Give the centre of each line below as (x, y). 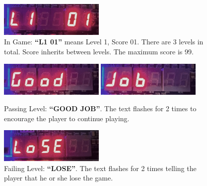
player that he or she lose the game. (59, 178)
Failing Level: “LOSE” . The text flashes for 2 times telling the (100, 168)
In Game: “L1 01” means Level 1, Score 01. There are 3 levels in (104, 42)
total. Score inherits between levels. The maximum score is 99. (99, 52)
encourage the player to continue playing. (67, 118)
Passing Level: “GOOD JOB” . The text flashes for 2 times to (100, 108)
